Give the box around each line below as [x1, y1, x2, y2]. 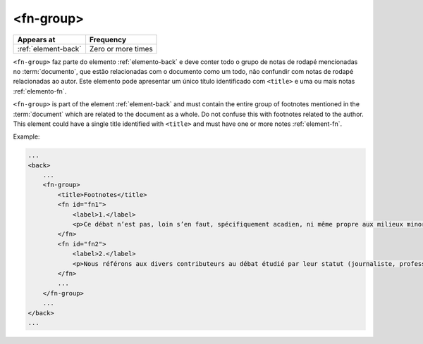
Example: [13, 132, 40, 141]
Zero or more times [89, 44, 153, 53]
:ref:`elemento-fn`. [13, 87, 67, 95]
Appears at [17, 34, 56, 44]
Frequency [89, 34, 127, 44]
